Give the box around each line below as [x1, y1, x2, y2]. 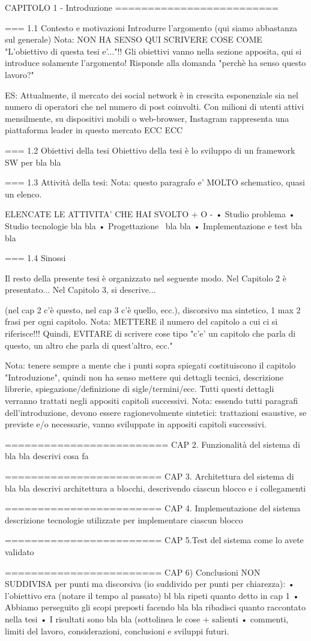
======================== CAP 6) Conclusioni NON [5, 565, 261, 578]
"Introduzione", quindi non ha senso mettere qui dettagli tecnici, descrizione [5, 370, 283, 383]
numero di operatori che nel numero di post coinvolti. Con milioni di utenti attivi [5, 100, 304, 113]
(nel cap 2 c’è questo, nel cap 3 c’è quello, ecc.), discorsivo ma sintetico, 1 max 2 [5, 303, 301, 316]
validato [5, 545, 34, 558]
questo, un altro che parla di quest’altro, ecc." [5, 339, 173, 351]
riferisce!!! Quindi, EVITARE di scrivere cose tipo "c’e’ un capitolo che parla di [5, 327, 296, 340]
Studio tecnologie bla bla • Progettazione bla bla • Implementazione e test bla [5, 219, 302, 232]
